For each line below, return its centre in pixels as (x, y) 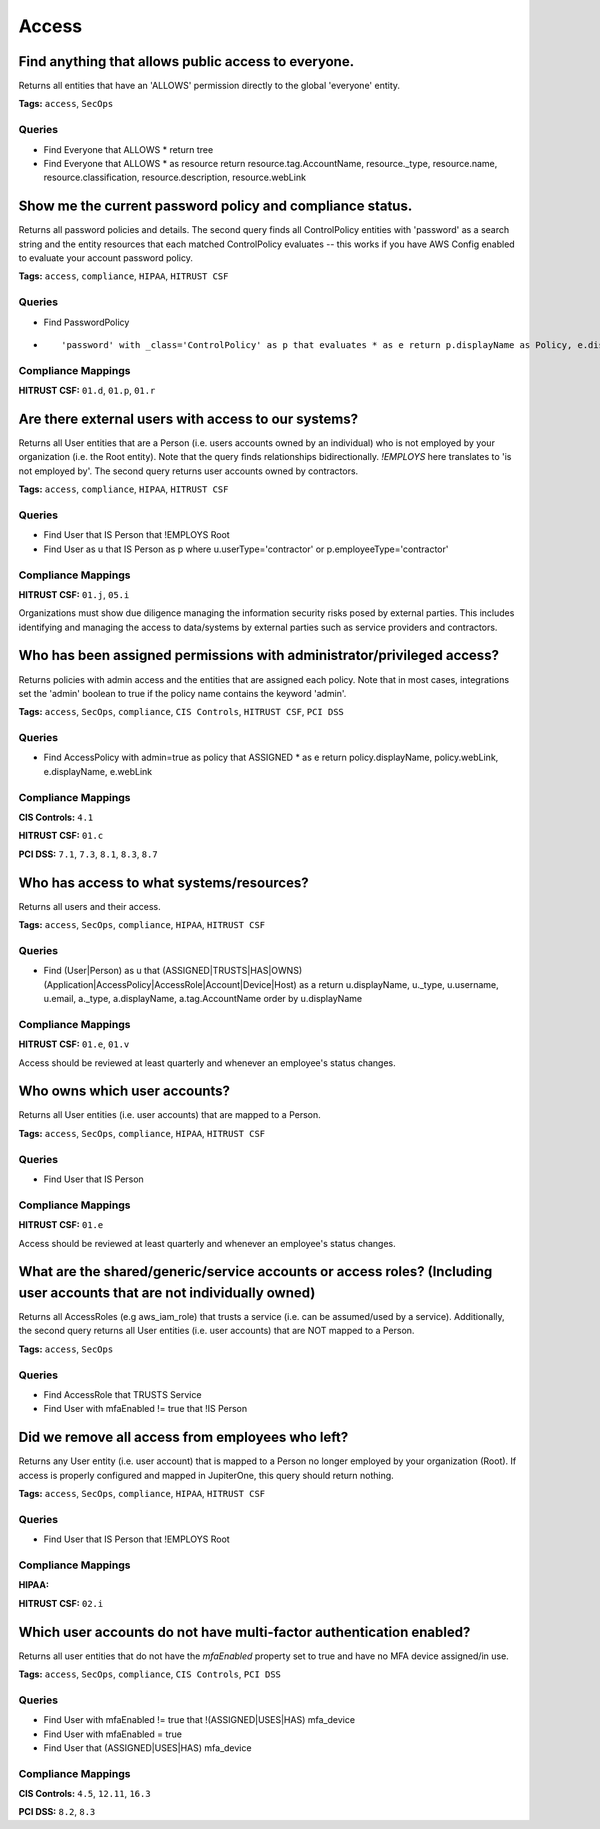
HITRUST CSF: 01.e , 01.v (74, 1044)
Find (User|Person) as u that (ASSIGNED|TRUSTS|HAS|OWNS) (173, 971)
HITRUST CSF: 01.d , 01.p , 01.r (87, 391)
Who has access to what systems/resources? (163, 882)
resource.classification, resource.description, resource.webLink (175, 177)
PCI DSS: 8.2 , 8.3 (57, 1812)
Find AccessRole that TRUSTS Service (122, 1394)
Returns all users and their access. (90, 906)
